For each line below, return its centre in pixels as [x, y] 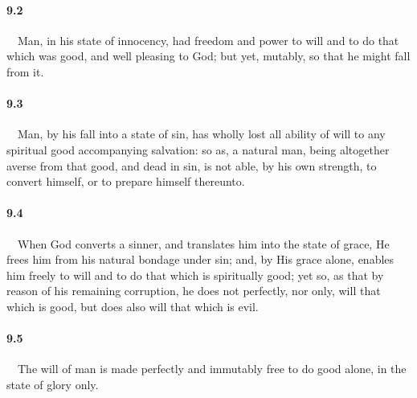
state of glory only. [53, 384]
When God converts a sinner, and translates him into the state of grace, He [203, 243]
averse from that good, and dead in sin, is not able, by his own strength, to [192, 165]
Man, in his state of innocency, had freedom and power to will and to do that [208, 40]
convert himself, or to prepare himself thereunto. [126, 181]
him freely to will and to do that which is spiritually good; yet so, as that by [195, 275]
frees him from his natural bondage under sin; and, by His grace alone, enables [200, 259]
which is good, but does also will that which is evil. [133, 306]
